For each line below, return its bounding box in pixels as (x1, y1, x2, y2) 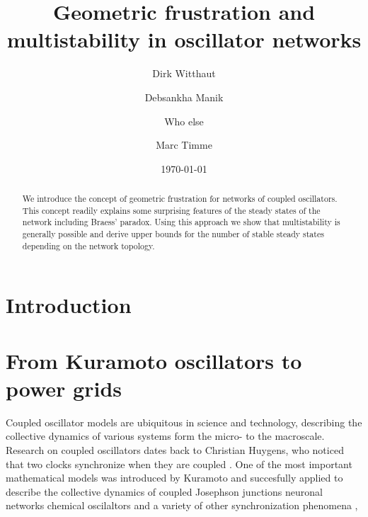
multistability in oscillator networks (6, 25, 362, 54)
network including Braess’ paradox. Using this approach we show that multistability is (22, 216, 340, 228)
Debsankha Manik (144, 89, 224, 104)
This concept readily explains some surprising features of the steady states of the (22, 204, 321, 216)
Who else (164, 113, 204, 128)
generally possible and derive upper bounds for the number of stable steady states (22, 228, 324, 240)
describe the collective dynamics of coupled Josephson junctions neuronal (6, 484, 323, 499)
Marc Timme (156, 137, 212, 152)
